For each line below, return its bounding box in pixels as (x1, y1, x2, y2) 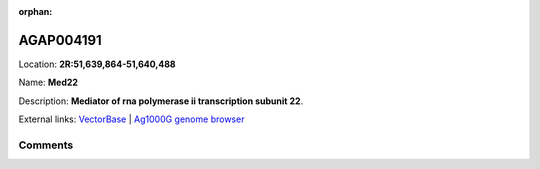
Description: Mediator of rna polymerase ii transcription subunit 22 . (18, 95, 304, 107)
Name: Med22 (18, 76, 79, 89)
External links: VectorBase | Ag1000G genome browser (18, 113, 245, 125)
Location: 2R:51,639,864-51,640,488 (18, 58, 176, 70)
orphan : (18, 6, 53, 17)
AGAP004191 (18, 31, 102, 49)
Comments (18, 138, 74, 152)
